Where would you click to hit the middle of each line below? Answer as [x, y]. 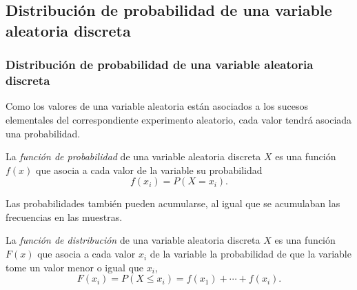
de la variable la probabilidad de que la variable [251, 254]
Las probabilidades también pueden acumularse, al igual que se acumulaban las [173, 203]
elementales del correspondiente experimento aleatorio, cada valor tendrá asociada [179, 119]
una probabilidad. [43, 133]
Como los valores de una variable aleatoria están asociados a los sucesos [157, 106]
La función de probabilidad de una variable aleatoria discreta [133, 156]
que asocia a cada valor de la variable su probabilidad [149, 170]
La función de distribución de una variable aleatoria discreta [133, 240]
